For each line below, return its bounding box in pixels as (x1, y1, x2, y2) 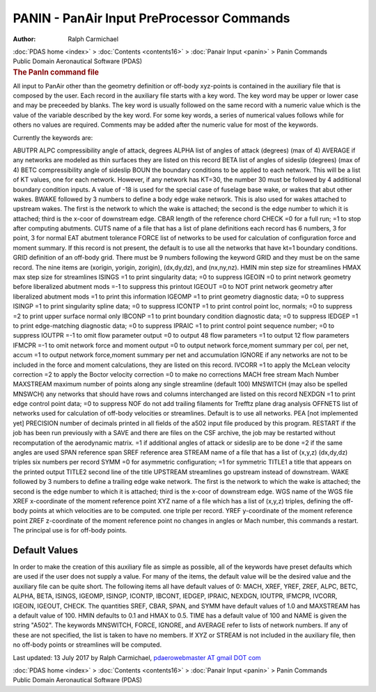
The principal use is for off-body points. (13, 526, 127, 535)
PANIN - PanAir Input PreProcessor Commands (13, 10, 290, 26)
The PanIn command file (13, 67, 100, 77)
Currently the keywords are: (13, 133, 93, 142)
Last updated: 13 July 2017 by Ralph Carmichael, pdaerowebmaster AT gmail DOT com (13, 653, 261, 661)
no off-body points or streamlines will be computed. (13, 640, 162, 649)
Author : (13, 35, 36, 43)
